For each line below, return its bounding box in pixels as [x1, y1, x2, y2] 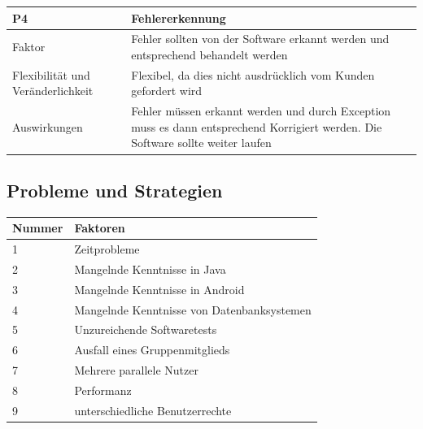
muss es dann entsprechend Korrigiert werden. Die [131, 118, 382, 135]
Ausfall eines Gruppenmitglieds [74, 341, 230, 358]
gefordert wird [131, 82, 203, 99]
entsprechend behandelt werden [131, 45, 288, 63]
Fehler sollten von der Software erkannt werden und [131, 30, 390, 47]
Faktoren [74, 219, 125, 236]
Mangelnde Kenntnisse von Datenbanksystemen [74, 301, 312, 318]
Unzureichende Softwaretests [74, 321, 217, 338]
